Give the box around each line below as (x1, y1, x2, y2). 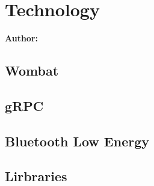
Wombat (5, 61, 59, 80)
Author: (5, 32, 38, 44)
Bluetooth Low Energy (5, 131, 149, 150)
